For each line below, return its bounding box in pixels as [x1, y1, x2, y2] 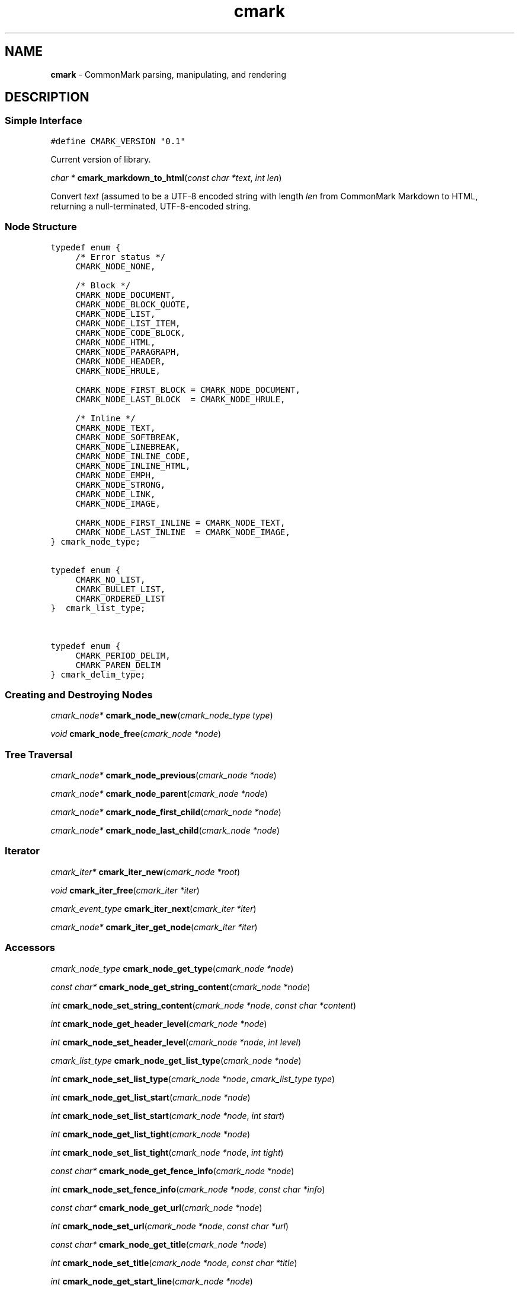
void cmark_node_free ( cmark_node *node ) [50, 729, 222, 739]
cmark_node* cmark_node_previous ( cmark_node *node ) [50, 770, 277, 781]
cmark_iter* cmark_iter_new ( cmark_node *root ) [50, 866, 241, 877]
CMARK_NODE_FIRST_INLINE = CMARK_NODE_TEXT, [75, 517, 286, 527]
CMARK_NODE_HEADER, [75, 356, 166, 366]
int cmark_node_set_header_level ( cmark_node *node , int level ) [50, 1036, 302, 1047]
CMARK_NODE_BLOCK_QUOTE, [75, 299, 191, 309]
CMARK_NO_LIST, [75, 574, 146, 584]
